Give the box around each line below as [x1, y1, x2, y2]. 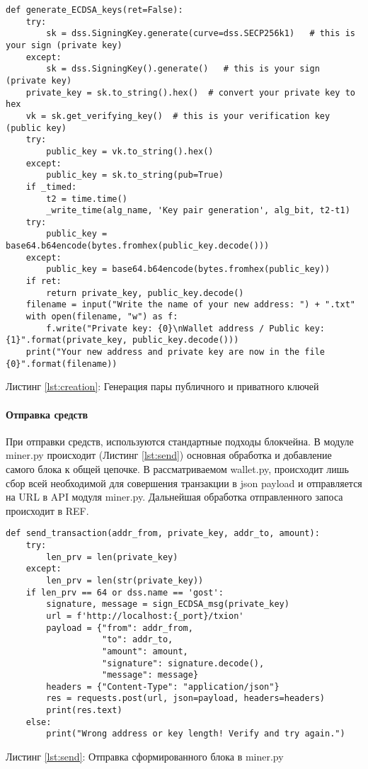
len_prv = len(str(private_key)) [46, 575, 204, 586]
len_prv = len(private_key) [46, 552, 178, 562]
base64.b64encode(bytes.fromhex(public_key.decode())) [6, 241, 270, 251]
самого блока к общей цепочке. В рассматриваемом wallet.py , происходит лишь [6, 461, 349, 476]
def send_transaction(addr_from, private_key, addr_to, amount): [6, 528, 320, 539]
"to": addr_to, [102, 634, 173, 645]
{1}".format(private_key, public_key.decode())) [6, 335, 239, 346]
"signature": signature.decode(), [102, 658, 265, 668]
